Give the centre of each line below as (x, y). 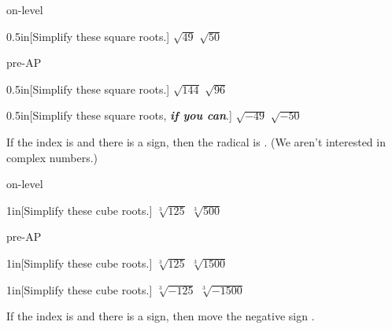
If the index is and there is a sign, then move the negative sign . (161, 316)
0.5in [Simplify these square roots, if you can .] (119, 115)
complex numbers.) (52, 157)
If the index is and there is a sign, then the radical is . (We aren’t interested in (196, 141)
